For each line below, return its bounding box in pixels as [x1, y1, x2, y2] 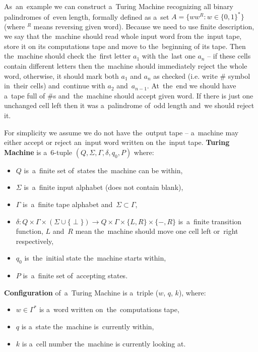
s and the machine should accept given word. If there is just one [53, 90, 253, 100]
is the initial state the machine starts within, [24, 253, 166, 263]
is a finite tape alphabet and [23, 199, 113, 209]
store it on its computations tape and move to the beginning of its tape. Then [4, 40, 246, 51]
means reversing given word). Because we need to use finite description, [33, 21, 254, 31]
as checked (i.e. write [153, 70, 218, 81]
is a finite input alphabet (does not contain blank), [24, 182, 183, 192]
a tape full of [4, 90, 45, 100]
